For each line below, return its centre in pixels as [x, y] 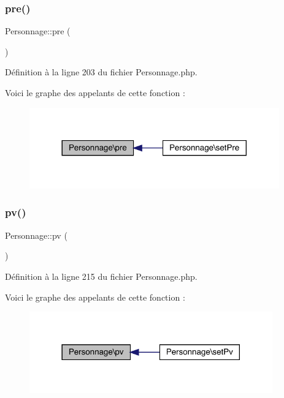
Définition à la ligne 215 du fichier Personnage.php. [101, 276]
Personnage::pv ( [36, 235]
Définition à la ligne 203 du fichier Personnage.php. [101, 72]
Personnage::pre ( [38, 31]
